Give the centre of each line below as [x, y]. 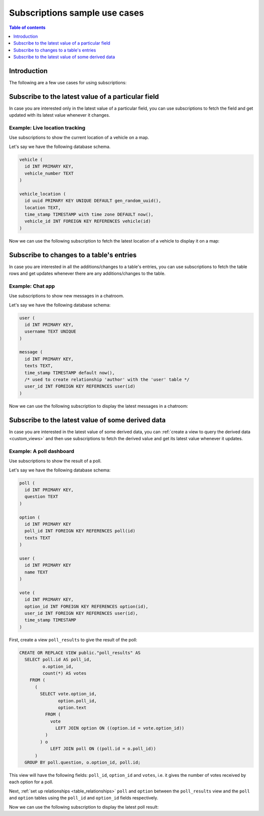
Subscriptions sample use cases [77, 13]
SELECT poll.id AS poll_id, [58, 660]
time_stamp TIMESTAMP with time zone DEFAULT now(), [89, 214]
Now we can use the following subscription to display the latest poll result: [84, 807]
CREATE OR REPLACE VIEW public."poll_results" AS [80, 653]
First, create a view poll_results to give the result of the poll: [73, 640]
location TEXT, [43, 208]
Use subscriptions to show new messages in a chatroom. [66, 296]
